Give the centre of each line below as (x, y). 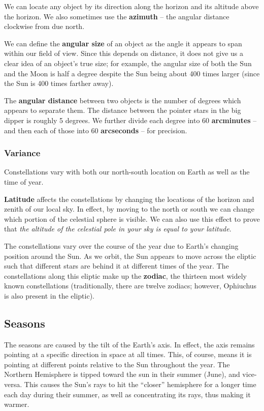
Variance (22, 153)
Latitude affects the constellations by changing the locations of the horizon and (129, 199)
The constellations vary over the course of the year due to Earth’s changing (121, 245)
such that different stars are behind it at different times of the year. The (117, 266)
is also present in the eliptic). (49, 295)
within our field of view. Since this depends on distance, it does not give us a (124, 53)
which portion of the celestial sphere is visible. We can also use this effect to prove (132, 218)
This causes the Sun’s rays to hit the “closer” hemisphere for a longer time (140, 384)
